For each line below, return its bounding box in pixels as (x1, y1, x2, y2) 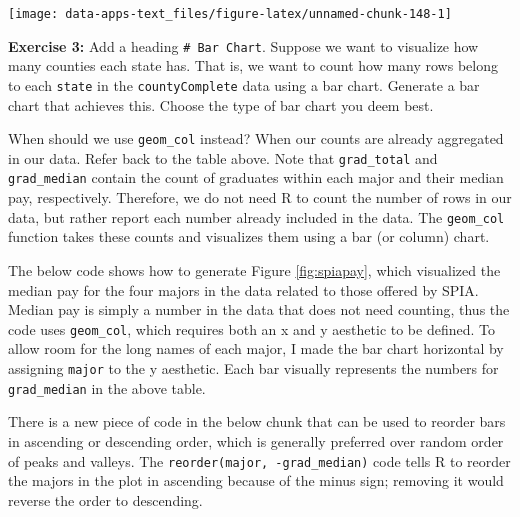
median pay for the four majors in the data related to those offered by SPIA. (8, 279, 479, 300)
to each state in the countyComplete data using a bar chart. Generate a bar (8, 74, 480, 95)
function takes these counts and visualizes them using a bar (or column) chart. (8, 226, 490, 247)
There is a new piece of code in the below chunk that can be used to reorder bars (8, 411, 506, 432)
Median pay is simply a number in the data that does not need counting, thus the (8, 299, 510, 320)
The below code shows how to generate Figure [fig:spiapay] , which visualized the (8, 259, 501, 280)
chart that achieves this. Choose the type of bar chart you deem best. (8, 94, 434, 115)
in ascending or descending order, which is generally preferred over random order (8, 430, 504, 451)
